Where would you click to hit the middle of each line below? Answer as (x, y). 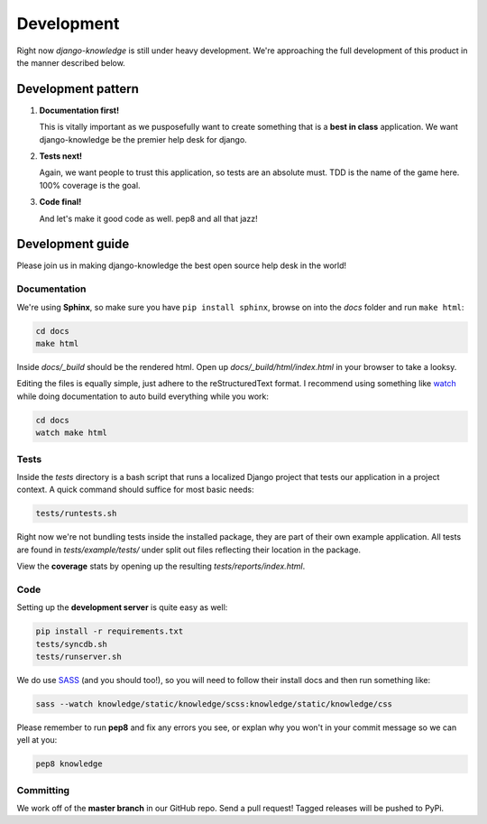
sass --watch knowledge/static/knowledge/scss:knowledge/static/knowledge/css (214, 704)
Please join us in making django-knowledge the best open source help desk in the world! (182, 265)
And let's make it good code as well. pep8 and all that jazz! (148, 218)
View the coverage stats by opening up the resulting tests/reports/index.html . (161, 566)
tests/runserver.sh (78, 656)
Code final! (60, 202)
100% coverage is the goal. (90, 185)
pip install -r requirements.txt (110, 631)
